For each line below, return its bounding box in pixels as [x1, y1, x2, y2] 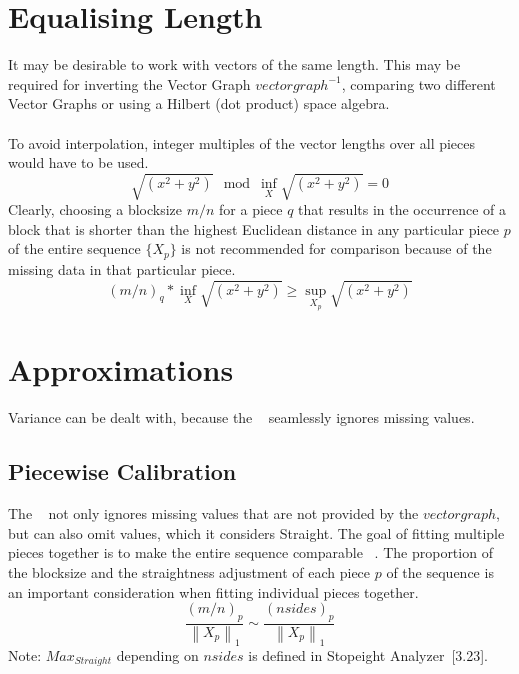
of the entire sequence [8, 238, 141, 259]
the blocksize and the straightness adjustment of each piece [8, 561, 371, 582]
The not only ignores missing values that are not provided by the [8, 503, 419, 524]
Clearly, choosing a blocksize [8, 199, 183, 220]
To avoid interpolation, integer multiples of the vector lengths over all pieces [8, 132, 476, 153]
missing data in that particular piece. [8, 258, 236, 279]
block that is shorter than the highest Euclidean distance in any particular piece [8, 218, 500, 239]
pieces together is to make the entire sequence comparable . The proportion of [8, 542, 493, 563]
